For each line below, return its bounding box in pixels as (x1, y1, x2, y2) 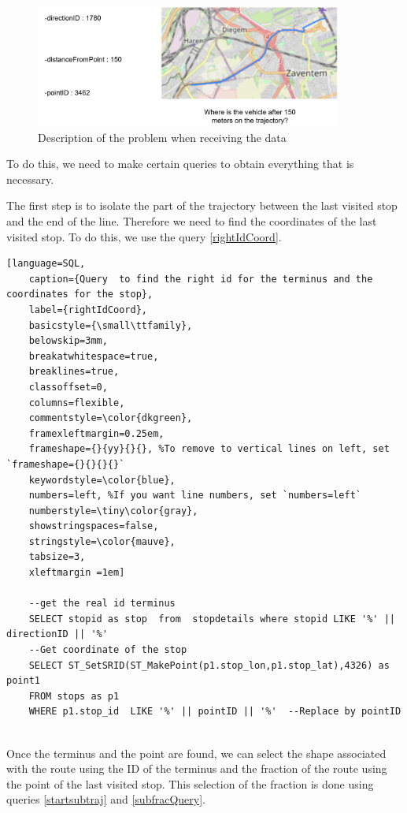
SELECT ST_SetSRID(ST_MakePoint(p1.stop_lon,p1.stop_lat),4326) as (28, 659, 390, 671)
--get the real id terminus (28, 598, 176, 610)
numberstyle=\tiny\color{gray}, (28, 505, 198, 517)
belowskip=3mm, (28, 335, 108, 347)
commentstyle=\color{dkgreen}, (28, 412, 193, 424)
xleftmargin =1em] (28, 567, 125, 579)
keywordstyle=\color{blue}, (28, 474, 176, 486)
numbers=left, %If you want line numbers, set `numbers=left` (28, 490, 362, 502)
